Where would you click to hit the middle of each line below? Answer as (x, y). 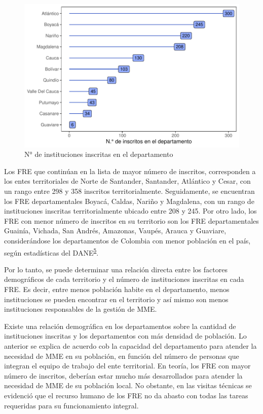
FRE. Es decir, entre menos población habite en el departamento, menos (117, 289)
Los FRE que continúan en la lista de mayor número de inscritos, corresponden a (130, 171)
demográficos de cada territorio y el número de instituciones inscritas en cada (124, 279)
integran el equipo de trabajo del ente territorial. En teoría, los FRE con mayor (127, 366)
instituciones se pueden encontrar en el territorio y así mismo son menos (116, 299)
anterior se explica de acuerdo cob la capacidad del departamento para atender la (130, 346)
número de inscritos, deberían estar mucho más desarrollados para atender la (123, 375)
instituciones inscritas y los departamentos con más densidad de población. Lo (125, 336)
